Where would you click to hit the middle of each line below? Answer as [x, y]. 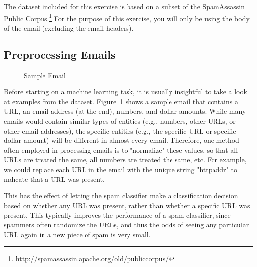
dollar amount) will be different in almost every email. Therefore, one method [122, 140]
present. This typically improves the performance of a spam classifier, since [117, 215]
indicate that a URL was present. [54, 179]
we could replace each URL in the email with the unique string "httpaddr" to [121, 169]
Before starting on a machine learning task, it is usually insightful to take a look [126, 92]
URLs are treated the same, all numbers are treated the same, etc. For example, [125, 159]
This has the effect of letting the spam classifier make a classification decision [121, 196]
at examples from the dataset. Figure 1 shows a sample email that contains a [121, 101]
